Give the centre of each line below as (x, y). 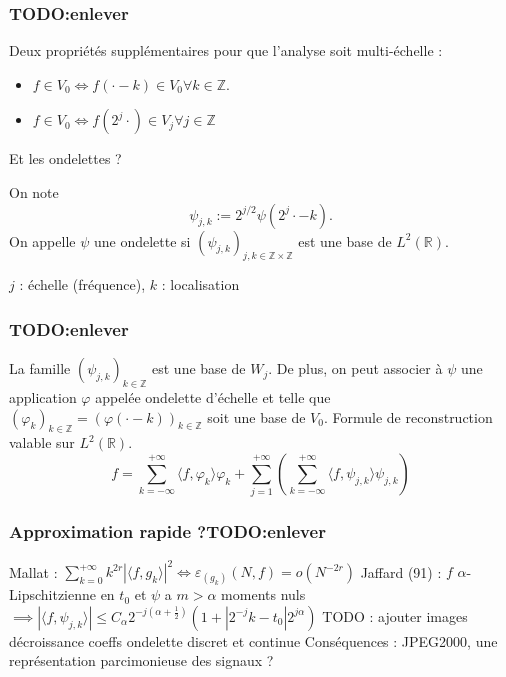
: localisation (200, 284)
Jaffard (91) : (401, 571)
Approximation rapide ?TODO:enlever (167, 531)
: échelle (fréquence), (82, 284)
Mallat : (33, 571)
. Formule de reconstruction (408, 416)
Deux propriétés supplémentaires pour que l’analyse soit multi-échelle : (226, 50)
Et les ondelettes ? (65, 158)
